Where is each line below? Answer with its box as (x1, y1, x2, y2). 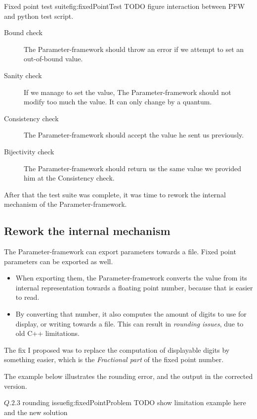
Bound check (4, 27, 43, 38)
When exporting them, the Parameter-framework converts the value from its (15, 273, 247, 283)
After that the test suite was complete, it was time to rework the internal (4, 189, 226, 199)
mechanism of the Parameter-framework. (4, 199, 127, 209)
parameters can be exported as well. (4, 256, 113, 266)
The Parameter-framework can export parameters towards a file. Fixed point (4, 246, 236, 257)
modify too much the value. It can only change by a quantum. (24, 96, 212, 107)
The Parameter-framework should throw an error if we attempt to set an (24, 44, 244, 54)
